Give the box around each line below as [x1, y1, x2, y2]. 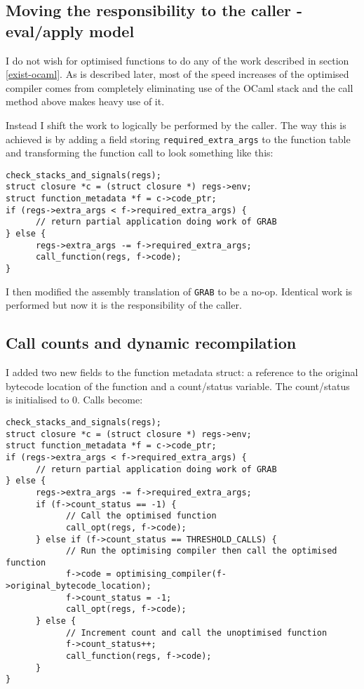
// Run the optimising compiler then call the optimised [65, 546, 337, 556]
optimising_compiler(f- [116, 569, 227, 580]
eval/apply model [6, 20, 135, 41]
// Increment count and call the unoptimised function [65, 627, 328, 638]
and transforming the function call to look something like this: [6, 145, 274, 160]
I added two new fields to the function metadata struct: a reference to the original [6, 365, 358, 380]
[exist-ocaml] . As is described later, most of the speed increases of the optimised [6, 67, 349, 81]
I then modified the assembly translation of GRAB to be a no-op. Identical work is [6, 283, 353, 298]
